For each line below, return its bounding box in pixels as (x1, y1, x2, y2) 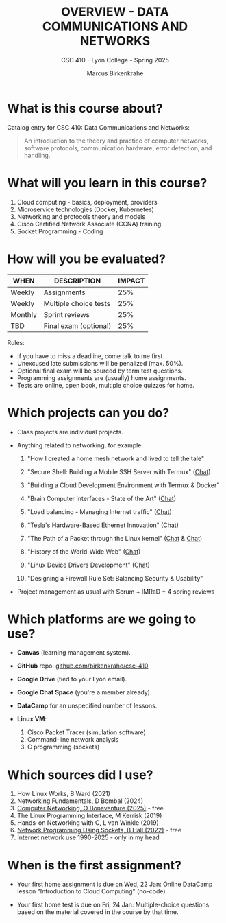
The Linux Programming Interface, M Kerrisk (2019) (16, 811, 162, 820)
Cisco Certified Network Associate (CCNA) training (16, 220, 162, 228)
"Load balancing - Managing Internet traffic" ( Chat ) (27, 507, 173, 515)
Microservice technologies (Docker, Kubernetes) (16, 205, 154, 213)
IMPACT (117, 276, 145, 285)
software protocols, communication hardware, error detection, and (23, 143, 212, 152)
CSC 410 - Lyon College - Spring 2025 (60, 56, 170, 64)
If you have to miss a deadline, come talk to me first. (16, 351, 165, 360)
